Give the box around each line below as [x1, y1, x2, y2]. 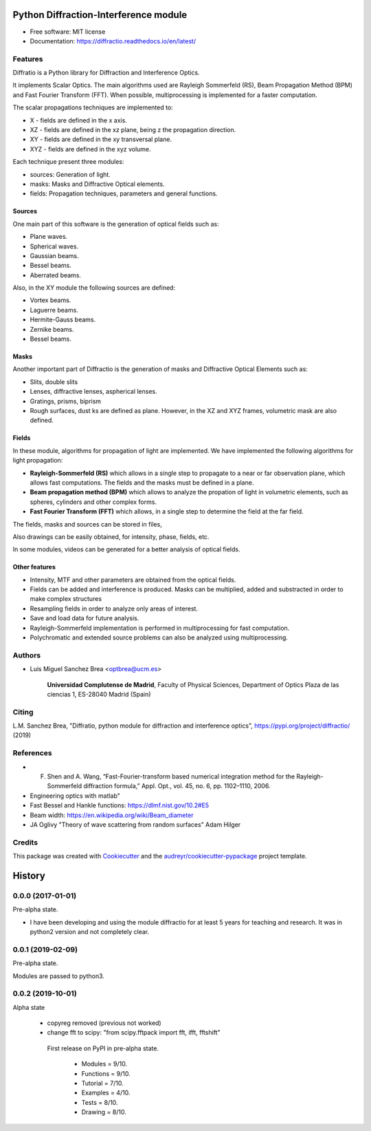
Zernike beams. [30, 325, 75, 333]
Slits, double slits [30, 377, 78, 385]
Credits [12, 837, 38, 847]
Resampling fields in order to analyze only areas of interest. [30, 604, 199, 613]
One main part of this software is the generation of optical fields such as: [12, 220, 219, 228]
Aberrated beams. [30, 271, 82, 279]
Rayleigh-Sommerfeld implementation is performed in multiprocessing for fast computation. [30, 624, 290, 632]
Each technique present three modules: [12, 158, 124, 166]
